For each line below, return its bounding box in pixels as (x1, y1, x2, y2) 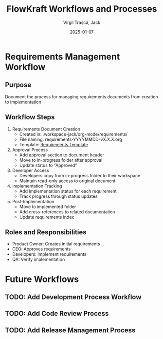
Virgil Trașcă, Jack (63, 19, 101, 25)
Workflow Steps (5, 113, 55, 121)
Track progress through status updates (19, 193, 98, 199)
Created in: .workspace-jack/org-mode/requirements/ (19, 131, 128, 137)
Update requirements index (19, 214, 74, 220)
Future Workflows (5, 274, 79, 284)
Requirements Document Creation (12, 126, 80, 132)
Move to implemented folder (19, 204, 76, 209)
